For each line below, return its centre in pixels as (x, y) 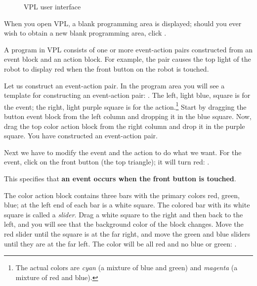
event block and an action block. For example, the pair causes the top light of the (128, 59)
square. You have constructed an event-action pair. (81, 136)
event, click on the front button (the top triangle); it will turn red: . (107, 162)
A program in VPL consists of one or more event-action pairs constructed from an (128, 49)
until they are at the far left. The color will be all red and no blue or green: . (120, 243)
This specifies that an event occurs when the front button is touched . (120, 178)
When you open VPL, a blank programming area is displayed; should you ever (123, 23)
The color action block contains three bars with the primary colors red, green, (122, 195)
